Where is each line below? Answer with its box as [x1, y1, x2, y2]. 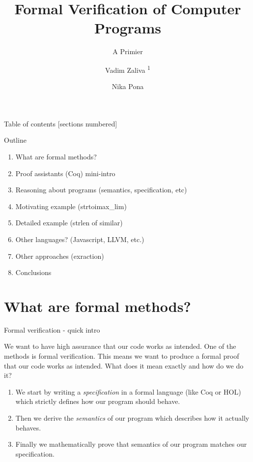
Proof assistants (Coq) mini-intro [15, 168, 115, 178]
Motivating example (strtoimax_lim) [15, 201, 127, 211]
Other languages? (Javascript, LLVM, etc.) [15, 234, 144, 244]
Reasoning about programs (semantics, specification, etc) [15, 185, 187, 195]
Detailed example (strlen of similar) [15, 217, 123, 228]
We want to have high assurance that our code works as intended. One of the [4, 341, 236, 351]
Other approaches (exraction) [15, 250, 104, 261]
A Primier [112, 46, 143, 57]
